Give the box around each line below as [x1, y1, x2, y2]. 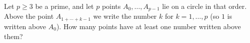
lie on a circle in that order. [162, 1, 247, 11]
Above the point [4, 11, 54, 21]
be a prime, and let [35, 1, 94, 11]
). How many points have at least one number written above [56, 21, 241, 31]
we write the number [93, 11, 157, 21]
